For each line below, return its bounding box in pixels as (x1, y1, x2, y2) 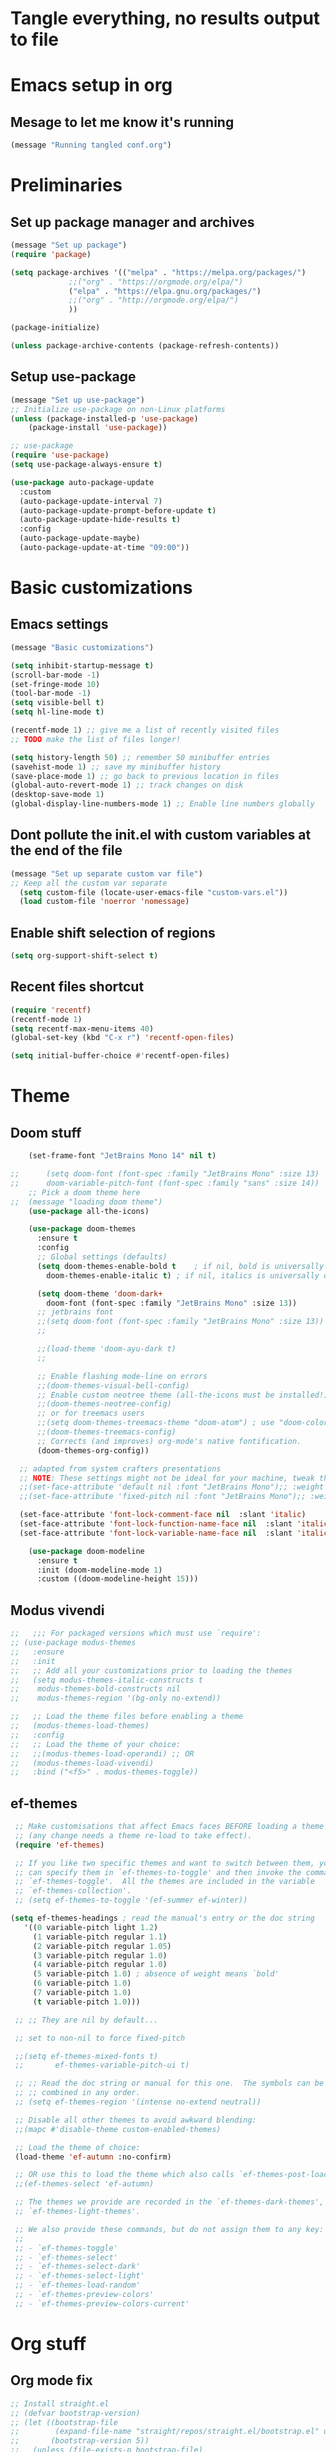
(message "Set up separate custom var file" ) (10, 868, 203, 879)
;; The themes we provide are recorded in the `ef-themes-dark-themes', (14, 2197, 325, 2207)
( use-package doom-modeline (28, 1546, 145, 1556)
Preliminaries (10, 174, 123, 197)
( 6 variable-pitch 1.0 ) (32, 1978, 132, 1989)
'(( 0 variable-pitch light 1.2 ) (23, 1922, 159, 1932)
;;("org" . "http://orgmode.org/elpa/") (68, 295, 240, 306)
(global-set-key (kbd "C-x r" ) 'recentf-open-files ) (10, 1033, 235, 1043)
